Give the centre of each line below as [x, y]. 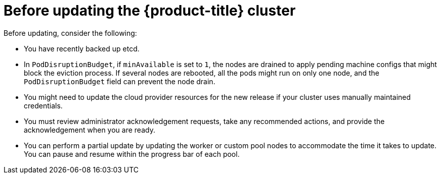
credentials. [43, 105]
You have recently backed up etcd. [82, 48]
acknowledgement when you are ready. [90, 130]
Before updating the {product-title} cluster [150, 11]
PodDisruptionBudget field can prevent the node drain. [120, 81]
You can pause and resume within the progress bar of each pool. [132, 154]
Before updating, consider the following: [70, 33]
